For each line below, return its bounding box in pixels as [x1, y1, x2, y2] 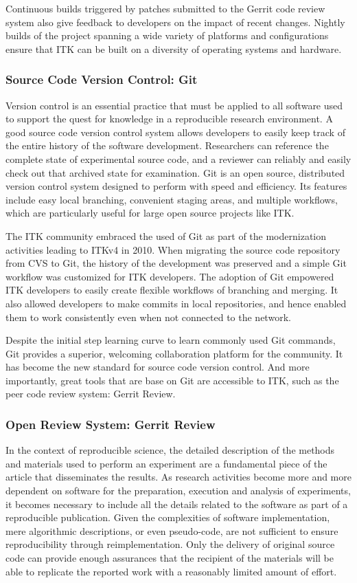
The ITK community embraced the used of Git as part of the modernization [5, 228, 327, 243]
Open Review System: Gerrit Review [5, 415, 216, 432]
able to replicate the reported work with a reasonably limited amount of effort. [5, 564, 337, 578]
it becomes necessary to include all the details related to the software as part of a [5, 496, 348, 511]
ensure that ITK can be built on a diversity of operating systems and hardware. [5, 41, 342, 56]
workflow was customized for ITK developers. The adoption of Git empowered [5, 269, 334, 283]
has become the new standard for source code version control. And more [5, 360, 310, 374]
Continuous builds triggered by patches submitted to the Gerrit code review [5, 1, 325, 15]
